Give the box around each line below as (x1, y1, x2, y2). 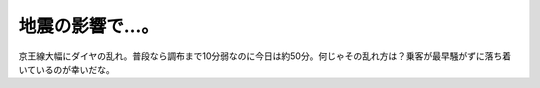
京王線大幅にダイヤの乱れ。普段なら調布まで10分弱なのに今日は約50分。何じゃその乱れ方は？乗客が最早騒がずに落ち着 (18, 50, 512, 62)
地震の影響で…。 (18, 15, 160, 37)
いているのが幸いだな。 (18, 63, 115, 75)
